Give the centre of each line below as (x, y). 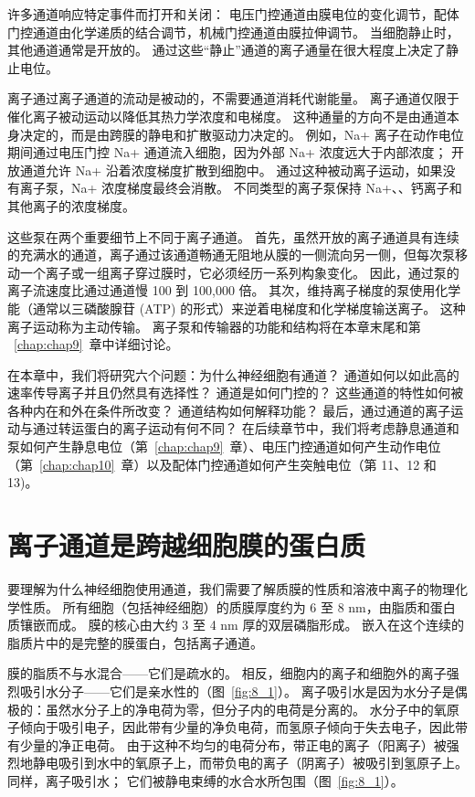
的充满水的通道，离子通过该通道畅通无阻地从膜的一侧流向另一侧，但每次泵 (231, 255)
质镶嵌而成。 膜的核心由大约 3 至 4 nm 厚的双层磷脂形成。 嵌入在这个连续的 (236, 625)
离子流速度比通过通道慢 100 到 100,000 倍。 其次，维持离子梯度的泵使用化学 (234, 290)
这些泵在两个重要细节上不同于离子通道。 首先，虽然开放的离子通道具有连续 (233, 236)
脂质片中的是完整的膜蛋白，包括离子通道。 (135, 642)
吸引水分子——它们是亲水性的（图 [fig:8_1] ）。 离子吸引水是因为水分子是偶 (243, 691)
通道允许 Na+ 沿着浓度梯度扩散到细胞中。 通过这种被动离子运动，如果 (231, 170)
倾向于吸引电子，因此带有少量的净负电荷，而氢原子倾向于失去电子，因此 (237, 727)
